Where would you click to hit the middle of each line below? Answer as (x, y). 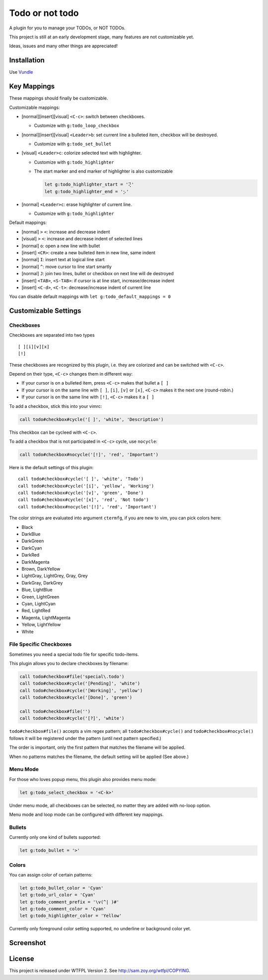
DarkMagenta (35, 562)
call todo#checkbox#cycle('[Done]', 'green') (76, 697)
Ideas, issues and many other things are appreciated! (64, 46)
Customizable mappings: (34, 107)
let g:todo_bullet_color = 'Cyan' (62, 888)
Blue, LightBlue (37, 590)
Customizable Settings (45, 311)
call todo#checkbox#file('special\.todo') (72, 677)
